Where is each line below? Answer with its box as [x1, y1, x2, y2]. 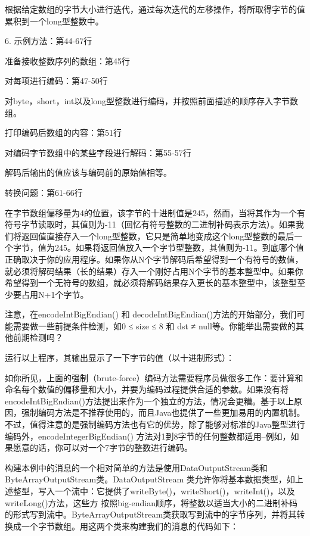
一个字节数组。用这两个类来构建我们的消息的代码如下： [21, 519, 238, 532]
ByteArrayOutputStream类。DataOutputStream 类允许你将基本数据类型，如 [5, 473, 295, 485]
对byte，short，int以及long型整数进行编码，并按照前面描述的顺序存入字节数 [5, 94, 299, 107]
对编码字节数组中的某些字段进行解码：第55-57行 [5, 146, 191, 158]
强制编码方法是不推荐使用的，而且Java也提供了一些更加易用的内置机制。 [21, 406, 305, 419]
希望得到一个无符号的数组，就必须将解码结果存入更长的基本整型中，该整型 [5, 276, 297, 289]
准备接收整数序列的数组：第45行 [5, 54, 130, 67]
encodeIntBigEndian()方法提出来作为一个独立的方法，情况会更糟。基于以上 [5, 394, 294, 407]
